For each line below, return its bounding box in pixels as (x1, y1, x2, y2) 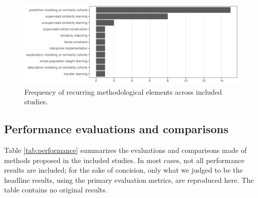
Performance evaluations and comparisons (4, 121, 229, 137)
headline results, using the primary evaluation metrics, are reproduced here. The (4, 174, 254, 185)
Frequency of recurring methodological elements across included (24, 86, 222, 97)
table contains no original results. (4, 184, 107, 195)
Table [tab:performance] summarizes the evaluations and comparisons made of (4, 144, 247, 155)
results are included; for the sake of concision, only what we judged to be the (4, 165, 243, 175)
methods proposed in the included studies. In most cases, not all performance (4, 154, 244, 165)
